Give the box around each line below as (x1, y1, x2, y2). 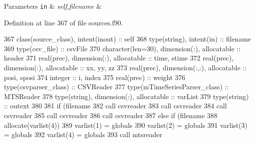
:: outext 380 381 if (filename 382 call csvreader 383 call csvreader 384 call (4, 101, 227, 111)
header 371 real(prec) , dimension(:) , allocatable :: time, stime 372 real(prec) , (4, 53, 234, 63)
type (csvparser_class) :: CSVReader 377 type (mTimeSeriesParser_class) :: (4, 82, 229, 92)
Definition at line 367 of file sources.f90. (4, 17, 123, 27)
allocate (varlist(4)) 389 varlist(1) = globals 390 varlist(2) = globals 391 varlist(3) (4, 120, 248, 130)
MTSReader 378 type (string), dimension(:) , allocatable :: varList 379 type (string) (4, 91, 249, 101)
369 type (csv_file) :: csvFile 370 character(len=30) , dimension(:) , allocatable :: (4, 43, 241, 53)
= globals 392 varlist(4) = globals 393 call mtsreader (4, 129, 162, 140)
